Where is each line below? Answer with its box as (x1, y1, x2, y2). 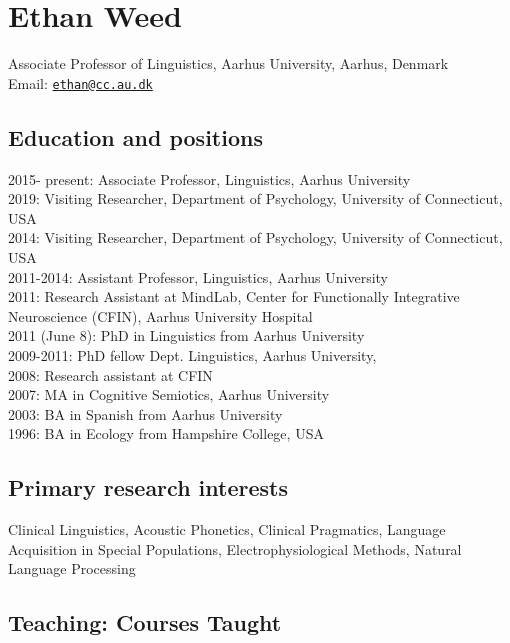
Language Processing (8, 558, 136, 579)
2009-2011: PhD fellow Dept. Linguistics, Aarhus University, (8, 344, 377, 365)
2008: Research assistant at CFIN (8, 364, 213, 385)
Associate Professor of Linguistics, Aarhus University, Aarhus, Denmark (8, 53, 449, 74)
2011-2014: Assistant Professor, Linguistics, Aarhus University (8, 266, 389, 287)
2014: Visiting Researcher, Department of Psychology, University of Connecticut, (8, 227, 503, 248)
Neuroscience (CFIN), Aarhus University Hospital (8, 305, 313, 326)
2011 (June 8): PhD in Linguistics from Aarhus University (8, 325, 365, 346)
